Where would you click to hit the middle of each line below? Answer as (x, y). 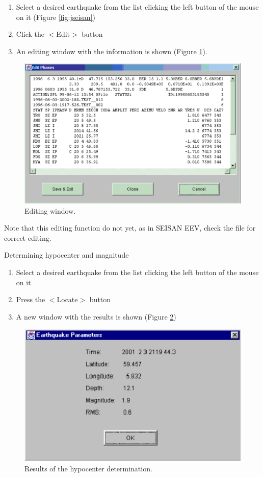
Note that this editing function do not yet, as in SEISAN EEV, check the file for (130, 228)
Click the (30, 34)
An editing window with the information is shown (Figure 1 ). (112, 51)
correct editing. (28, 237)
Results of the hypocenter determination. (88, 468)
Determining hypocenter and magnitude (67, 255)
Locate (67, 299)
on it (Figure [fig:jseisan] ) (56, 17)
